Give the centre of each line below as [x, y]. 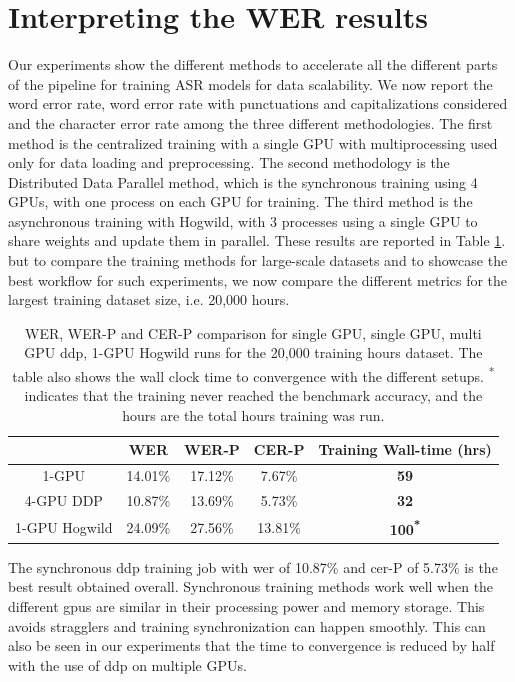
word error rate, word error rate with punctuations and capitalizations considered [258, 103]
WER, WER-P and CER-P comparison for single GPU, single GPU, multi [253, 332]
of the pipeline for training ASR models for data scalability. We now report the [250, 83]
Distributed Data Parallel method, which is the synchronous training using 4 [243, 181]
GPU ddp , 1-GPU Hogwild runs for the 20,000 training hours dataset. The [253, 352]
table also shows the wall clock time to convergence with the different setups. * [253, 374]
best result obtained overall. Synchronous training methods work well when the [251, 586]
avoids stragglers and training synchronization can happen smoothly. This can [247, 625]
